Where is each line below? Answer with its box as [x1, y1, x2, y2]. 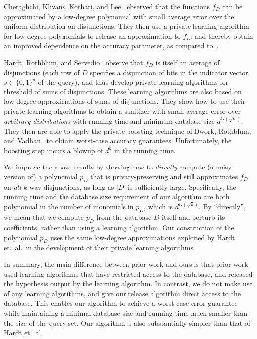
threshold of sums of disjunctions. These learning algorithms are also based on [4, 86, 242, 96]
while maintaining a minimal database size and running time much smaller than [4, 307, 247, 318]
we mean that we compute [4, 212, 84, 222]
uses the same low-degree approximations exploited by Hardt [50, 232, 235, 242]
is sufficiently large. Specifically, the [128, 181, 236, 192]
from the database [96, 212, 152, 222]
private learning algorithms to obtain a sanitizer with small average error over [4, 105, 241, 116]
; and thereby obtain [191, 30, 253, 41]
